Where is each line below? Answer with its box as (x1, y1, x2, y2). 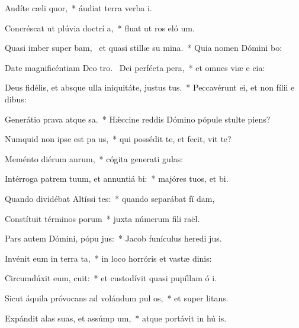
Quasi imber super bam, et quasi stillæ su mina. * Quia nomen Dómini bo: (5, 41, 282, 54)
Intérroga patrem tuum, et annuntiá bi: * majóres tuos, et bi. (5, 172, 229, 185)
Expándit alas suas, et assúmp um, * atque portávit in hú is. (5, 311, 227, 324)
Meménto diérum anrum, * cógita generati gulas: (5, 152, 184, 165)
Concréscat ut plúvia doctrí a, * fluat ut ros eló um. (5, 21, 195, 34)
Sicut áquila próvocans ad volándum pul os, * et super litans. (5, 291, 229, 304)
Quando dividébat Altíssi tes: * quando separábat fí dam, (5, 192, 215, 204)
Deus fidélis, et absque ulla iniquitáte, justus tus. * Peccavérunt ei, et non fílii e (5, 81, 295, 94)
